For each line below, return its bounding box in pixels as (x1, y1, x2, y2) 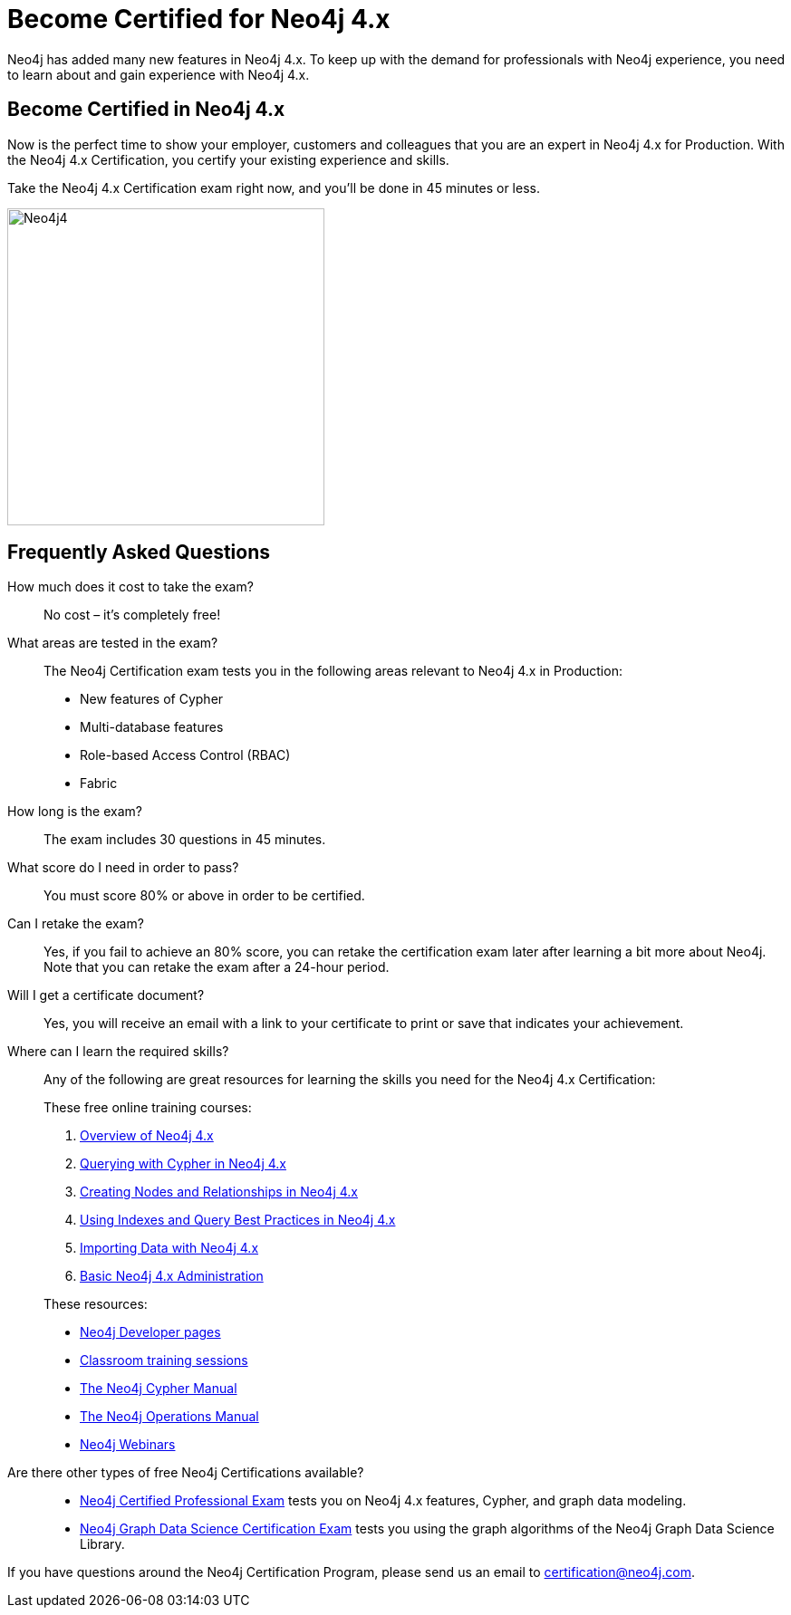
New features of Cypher (80, 691, 224, 707)
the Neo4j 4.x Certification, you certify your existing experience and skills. (7, 151, 449, 168)
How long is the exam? (7, 803, 142, 820)
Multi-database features (80, 719, 224, 735)
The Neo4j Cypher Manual (80, 1380, 237, 1397)
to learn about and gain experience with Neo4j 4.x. (7, 66, 310, 82)
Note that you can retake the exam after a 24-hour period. (43, 959, 390, 976)
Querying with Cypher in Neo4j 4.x (80, 1156, 286, 1172)
